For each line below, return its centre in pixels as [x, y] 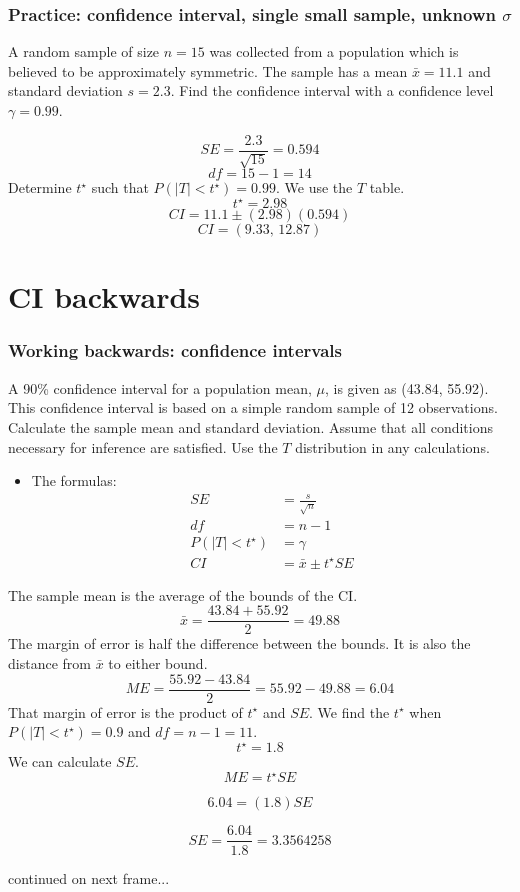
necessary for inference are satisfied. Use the [143, 446]
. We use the [314, 187]
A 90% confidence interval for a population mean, [160, 387]
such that [120, 187]
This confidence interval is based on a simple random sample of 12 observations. [253, 407]
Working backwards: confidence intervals [175, 350]
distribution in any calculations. [392, 446]
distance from [49, 663]
